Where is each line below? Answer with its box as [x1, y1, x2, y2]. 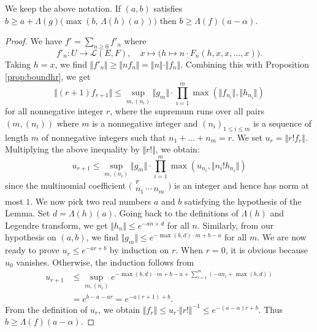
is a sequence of [253, 116, 311, 129]
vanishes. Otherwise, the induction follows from [16, 255, 194, 268]
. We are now [257, 231, 307, 243]
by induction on [109, 243, 169, 256]
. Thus [258, 302, 283, 315]
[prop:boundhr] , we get [5, 69, 91, 82]
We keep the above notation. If [5, 2, 121, 14]
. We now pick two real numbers [30, 194, 151, 207]
